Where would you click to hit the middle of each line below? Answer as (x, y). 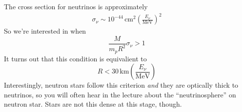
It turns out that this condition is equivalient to (75, 58)
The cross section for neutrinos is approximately (76, 6)
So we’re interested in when (45, 31)
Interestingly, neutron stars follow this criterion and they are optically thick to (121, 85)
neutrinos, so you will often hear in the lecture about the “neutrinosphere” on (120, 94)
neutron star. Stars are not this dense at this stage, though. (93, 104)
